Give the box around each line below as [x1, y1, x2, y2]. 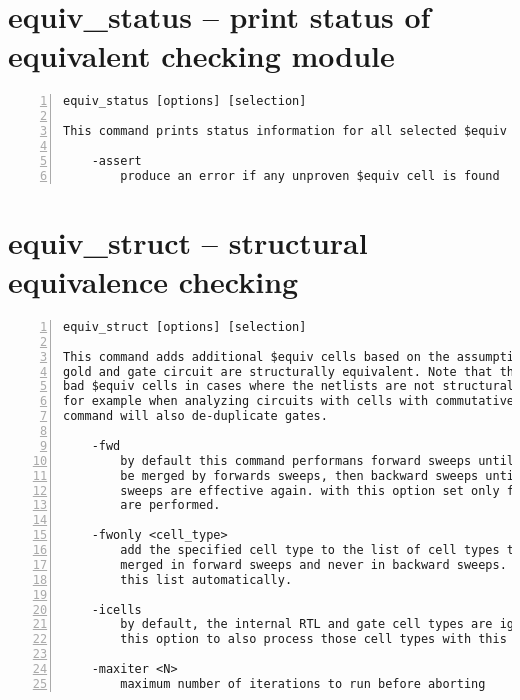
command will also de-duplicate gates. [63, 409, 328, 424]
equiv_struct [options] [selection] [63, 319, 307, 334]
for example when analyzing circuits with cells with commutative [63, 394, 515, 409]
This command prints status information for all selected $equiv [63, 124, 507, 139]
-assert [91, 153, 142, 168]
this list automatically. [120, 572, 293, 587]
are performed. [120, 498, 221, 513]
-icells [91, 602, 142, 617]
